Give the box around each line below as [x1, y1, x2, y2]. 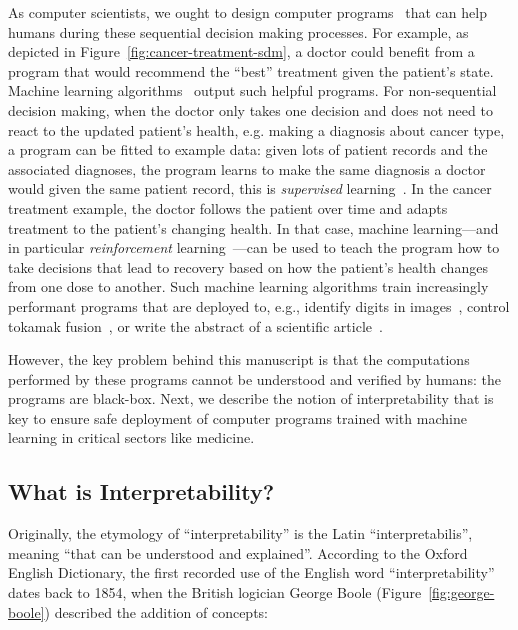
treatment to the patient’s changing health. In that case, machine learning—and [8, 217, 499, 238]
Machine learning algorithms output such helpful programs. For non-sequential [8, 80, 497, 101]
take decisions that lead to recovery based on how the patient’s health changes [8, 256, 488, 277]
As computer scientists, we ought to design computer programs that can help [8, 2, 487, 22]
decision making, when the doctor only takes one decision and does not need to [8, 99, 493, 120]
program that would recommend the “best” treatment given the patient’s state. [8, 60, 494, 81]
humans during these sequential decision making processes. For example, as [8, 21, 469, 42]
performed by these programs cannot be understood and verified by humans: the [8, 368, 501, 389]
